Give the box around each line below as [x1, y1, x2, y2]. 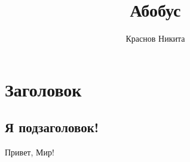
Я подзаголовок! [5, 118, 99, 136]
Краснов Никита [125, 32, 185, 45]
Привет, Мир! [5, 146, 54, 158]
